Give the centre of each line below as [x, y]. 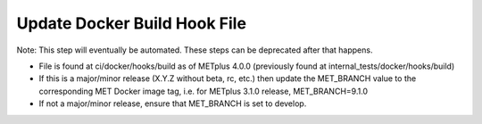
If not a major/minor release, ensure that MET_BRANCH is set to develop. [173, 103]
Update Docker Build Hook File [132, 23]
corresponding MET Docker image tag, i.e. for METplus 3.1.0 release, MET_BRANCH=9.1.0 [204, 91]
